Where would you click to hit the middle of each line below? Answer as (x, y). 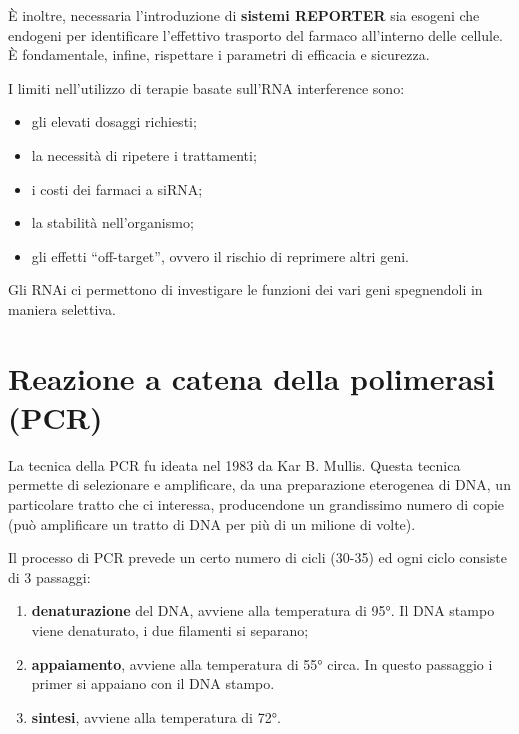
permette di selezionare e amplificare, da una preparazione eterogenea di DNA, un (259, 484)
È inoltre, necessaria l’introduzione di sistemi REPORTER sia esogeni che (244, 15)
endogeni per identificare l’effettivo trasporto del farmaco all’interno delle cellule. (255, 34)
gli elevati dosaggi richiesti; (114, 121)
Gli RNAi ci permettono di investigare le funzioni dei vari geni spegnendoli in (245, 289)
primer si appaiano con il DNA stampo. (153, 683)
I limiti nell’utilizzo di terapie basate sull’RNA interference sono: (206, 87)
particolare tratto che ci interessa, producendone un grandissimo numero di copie (256, 504)
